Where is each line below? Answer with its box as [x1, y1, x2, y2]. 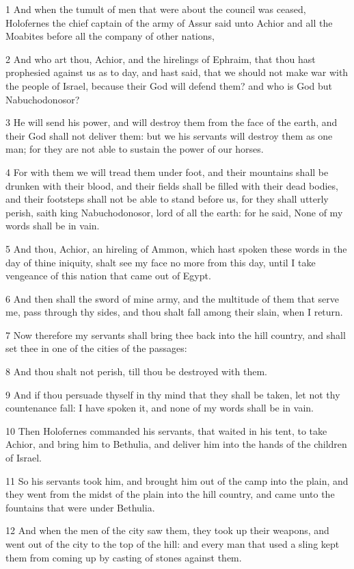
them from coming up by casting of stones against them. [5, 550, 242, 564]
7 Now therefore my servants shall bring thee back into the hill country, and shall [5, 327, 346, 342]
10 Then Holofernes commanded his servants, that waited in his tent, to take [5, 423, 327, 438]
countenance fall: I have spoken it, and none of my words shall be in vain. [5, 401, 314, 415]
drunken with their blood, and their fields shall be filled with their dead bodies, [5, 178, 338, 192]
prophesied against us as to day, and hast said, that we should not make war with [5, 65, 349, 79]
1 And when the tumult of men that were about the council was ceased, [5, 2, 306, 16]
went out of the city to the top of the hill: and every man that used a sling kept [5, 537, 340, 551]
